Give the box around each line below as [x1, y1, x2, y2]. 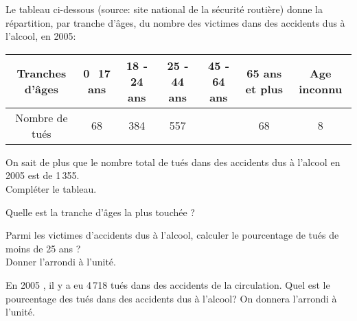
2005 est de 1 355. [5, 168, 80, 182]
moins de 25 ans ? [5, 241, 81, 255]
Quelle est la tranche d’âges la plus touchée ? [5, 204, 195, 219]
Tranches [16, 65, 67, 82]
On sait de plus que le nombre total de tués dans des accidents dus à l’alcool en [5, 154, 341, 169]
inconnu [299, 81, 343, 97]
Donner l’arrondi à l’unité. [5, 254, 116, 269]
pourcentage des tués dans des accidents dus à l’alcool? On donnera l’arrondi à [5, 291, 337, 305]
